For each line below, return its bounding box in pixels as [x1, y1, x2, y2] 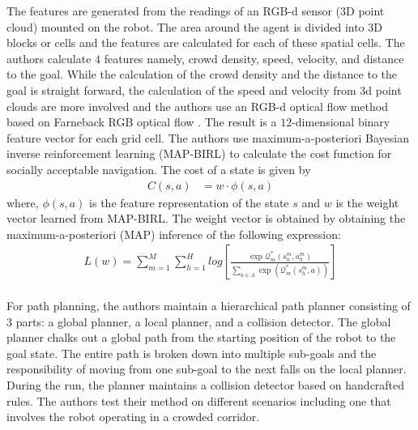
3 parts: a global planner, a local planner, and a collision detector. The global [6, 313, 391, 330]
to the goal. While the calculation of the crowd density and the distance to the [6, 66, 398, 83]
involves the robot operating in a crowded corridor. [6, 408, 260, 425]
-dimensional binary [292, 113, 390, 130]
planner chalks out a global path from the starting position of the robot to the [6, 329, 396, 346]
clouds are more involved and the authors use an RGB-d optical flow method [6, 97, 388, 114]
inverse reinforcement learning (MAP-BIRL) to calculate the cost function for [6, 145, 392, 162]
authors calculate [6, 49, 92, 66]
